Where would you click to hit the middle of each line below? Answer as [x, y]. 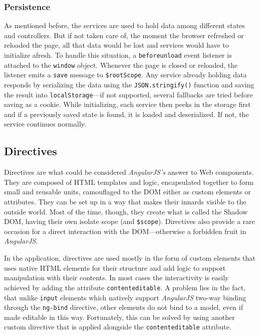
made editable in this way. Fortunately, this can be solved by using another [119, 317]
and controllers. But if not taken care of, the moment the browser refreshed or [124, 35]
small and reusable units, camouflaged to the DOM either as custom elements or [127, 192]
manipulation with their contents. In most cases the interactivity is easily [116, 277]
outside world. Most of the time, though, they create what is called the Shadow [126, 211]
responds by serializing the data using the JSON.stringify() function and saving [129, 84]
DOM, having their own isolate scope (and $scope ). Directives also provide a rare [129, 221]
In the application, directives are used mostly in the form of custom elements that [130, 258]
